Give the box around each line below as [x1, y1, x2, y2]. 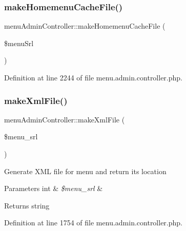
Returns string [4, 200, 50, 211]
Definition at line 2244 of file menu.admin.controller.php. [4, 72, 182, 82]
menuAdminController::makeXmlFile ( [4, 114, 125, 124]
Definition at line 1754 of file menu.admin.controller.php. [4, 217, 182, 228]
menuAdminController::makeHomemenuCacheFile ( [4, 20, 166, 31]
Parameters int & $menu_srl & [4, 183, 103, 194]
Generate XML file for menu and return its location [4, 165, 167, 176]
